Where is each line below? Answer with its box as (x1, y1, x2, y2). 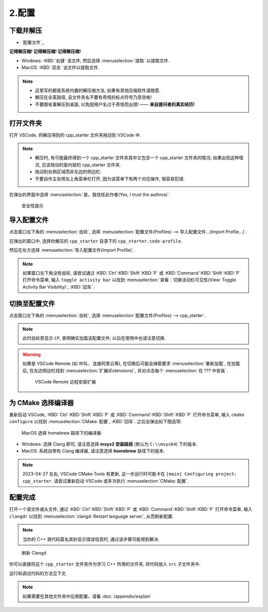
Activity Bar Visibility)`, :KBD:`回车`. (22, 284, 94, 290)
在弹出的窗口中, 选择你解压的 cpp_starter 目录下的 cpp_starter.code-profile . (9, 238, 182, 244)
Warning (22, 351, 41, 357)
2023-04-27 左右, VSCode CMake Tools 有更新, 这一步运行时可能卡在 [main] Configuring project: (22, 471, 237, 477)
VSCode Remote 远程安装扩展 (35, 378, 96, 384)
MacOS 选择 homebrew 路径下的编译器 (21, 429, 102, 436)
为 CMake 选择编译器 (9, 398, 74, 407)
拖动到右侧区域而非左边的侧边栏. (35, 169, 102, 175)
